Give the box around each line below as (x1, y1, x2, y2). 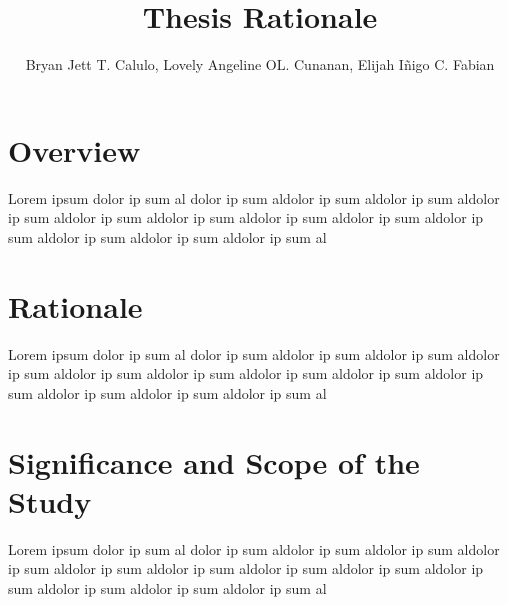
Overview (8, 129, 141, 170)
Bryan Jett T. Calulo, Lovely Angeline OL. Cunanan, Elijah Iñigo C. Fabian (25, 54, 495, 75)
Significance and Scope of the (8, 441, 420, 482)
